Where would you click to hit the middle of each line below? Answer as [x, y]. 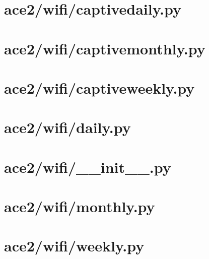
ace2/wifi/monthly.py [80, 206]
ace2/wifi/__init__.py [88, 167]
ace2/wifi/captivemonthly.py [105, 48]
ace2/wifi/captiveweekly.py [99, 87]
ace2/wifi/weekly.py [74, 246]
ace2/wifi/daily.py [67, 127]
